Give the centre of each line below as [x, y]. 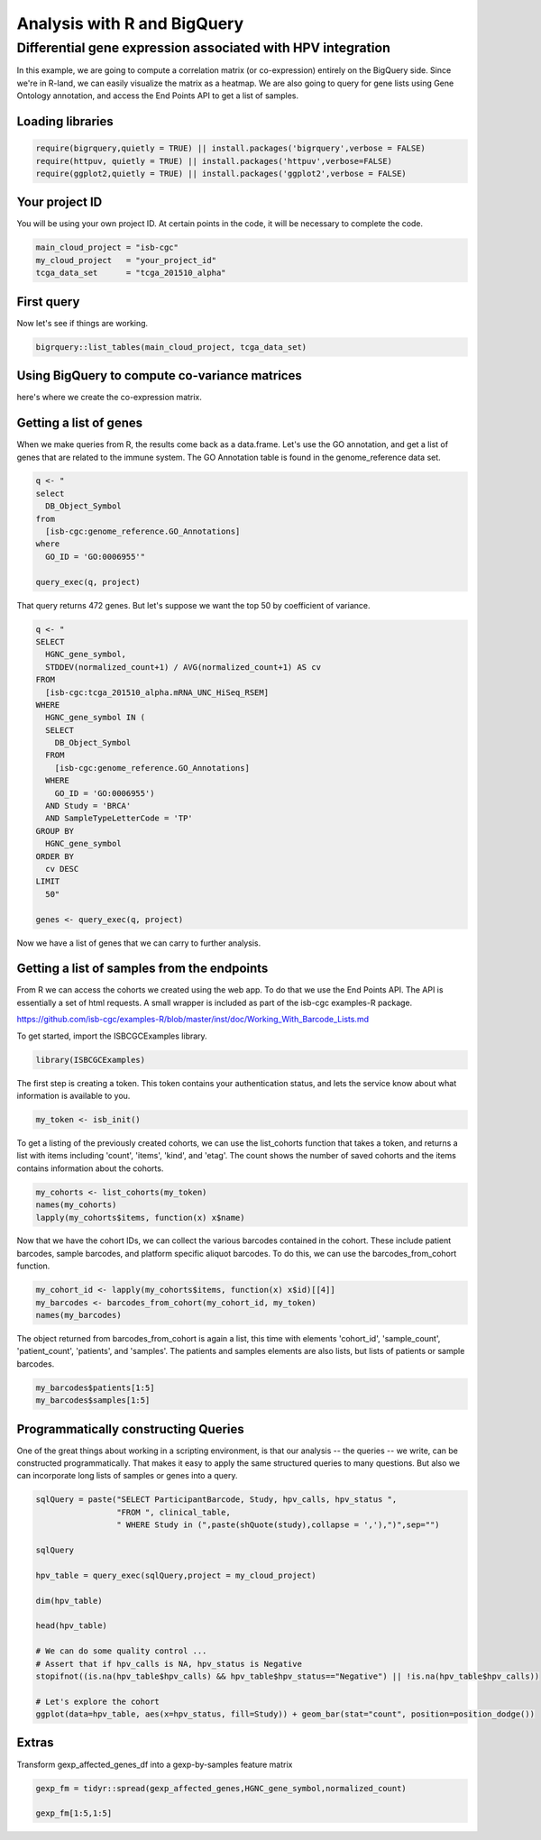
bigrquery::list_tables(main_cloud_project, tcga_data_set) [171, 347]
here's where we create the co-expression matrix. [110, 398]
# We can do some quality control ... [121, 1651]
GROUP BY [55, 831]
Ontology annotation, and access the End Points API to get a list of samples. [158, 96]
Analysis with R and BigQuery [130, 23]
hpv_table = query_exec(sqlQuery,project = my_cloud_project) [176, 1575]
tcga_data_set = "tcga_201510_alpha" [131, 273]
